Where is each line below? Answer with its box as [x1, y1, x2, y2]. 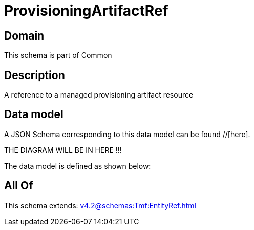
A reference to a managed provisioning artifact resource [4, 90, 194, 100]
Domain [4, 29, 45, 42]
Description [4, 68, 65, 82]
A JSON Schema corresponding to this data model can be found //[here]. [4, 129, 250, 139]
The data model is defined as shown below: [4, 161, 151, 170]
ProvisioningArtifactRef [4, 2, 168, 20]
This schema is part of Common [4, 51, 112, 60]
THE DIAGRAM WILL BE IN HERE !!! [4, 145, 122, 155]
